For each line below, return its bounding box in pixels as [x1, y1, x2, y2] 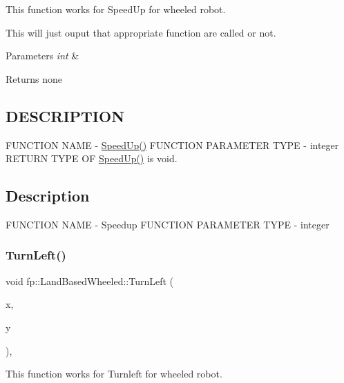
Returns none [6, 71, 62, 86]
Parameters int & [6, 48, 79, 63]
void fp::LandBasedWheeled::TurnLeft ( [6, 273, 174, 288]
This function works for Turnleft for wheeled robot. [6, 366, 222, 381]
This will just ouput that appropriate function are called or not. [6, 25, 276, 39]
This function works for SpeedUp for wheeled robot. [6, 2, 226, 16]
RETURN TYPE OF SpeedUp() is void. [6, 151, 178, 166]
